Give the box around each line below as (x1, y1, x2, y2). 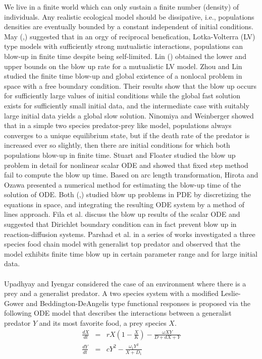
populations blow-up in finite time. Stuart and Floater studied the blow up (4, 149, 236, 160)
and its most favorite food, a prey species (39, 318, 167, 328)
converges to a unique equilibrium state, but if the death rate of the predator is (4, 130, 250, 140)
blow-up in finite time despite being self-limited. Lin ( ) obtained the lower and (4, 50, 246, 61)
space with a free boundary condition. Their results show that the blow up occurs (4, 80, 256, 91)
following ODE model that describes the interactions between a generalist (4, 308, 232, 318)
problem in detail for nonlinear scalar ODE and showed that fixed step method (4, 159, 248, 170)
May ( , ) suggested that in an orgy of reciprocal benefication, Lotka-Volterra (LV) (4, 31, 255, 41)
